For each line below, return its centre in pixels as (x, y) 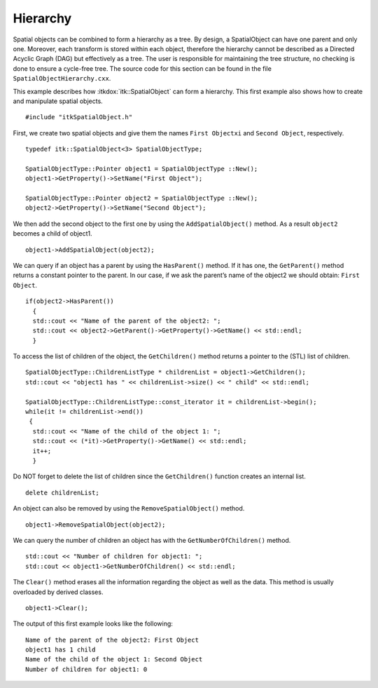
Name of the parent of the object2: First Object (112, 640)
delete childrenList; (62, 492)
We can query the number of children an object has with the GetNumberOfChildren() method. (152, 540)
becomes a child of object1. (52, 234)
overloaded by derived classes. (58, 592)
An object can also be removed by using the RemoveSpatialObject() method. (129, 508)
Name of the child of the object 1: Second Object (114, 660)
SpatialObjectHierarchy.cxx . (62, 79)
